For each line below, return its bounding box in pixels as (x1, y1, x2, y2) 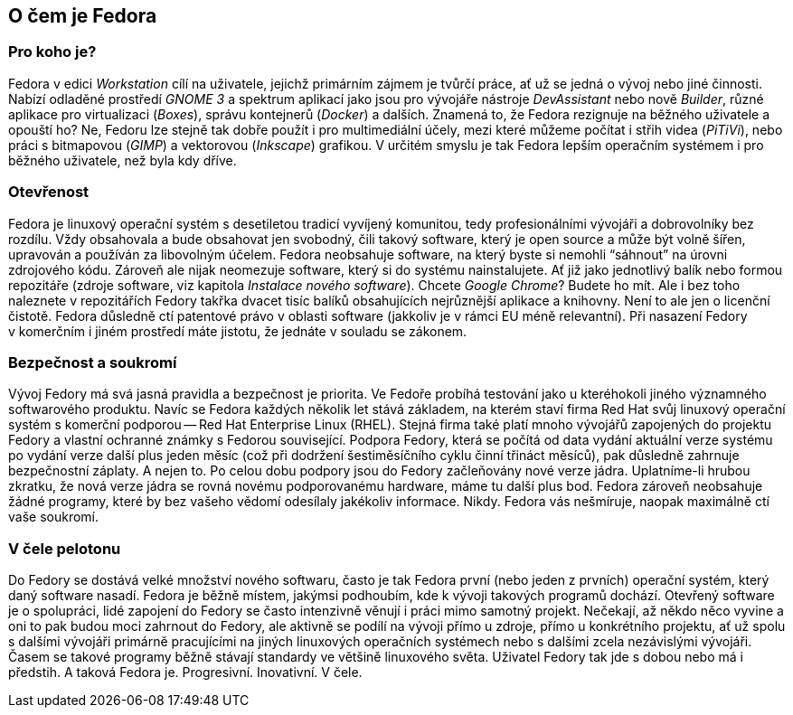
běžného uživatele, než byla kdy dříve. (8, 152, 237, 168)
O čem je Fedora (8, 5, 157, 27)
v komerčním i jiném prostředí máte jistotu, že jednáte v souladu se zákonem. (8, 323, 467, 339)
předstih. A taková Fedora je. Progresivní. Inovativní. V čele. (8, 664, 363, 681)
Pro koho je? (8, 42, 97, 61)
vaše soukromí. (8, 509, 99, 525)
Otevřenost (8, 183, 90, 202)
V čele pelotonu (8, 539, 121, 558)
